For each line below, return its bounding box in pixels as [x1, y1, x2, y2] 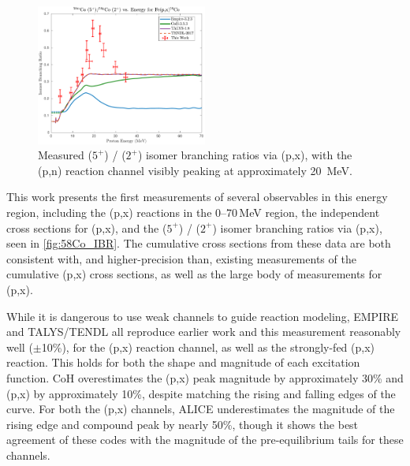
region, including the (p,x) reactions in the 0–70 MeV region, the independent [6, 204, 380, 221]
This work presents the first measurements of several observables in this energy [6, 188, 388, 205]
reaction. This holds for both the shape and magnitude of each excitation [6, 354, 360, 371]
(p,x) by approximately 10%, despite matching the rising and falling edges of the [6, 385, 396, 401]
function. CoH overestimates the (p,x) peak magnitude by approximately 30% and [6, 369, 404, 386]
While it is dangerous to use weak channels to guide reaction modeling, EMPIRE [6, 308, 398, 324]
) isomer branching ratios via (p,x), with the [137, 147, 352, 163]
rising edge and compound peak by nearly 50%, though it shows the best [6, 416, 359, 432]
